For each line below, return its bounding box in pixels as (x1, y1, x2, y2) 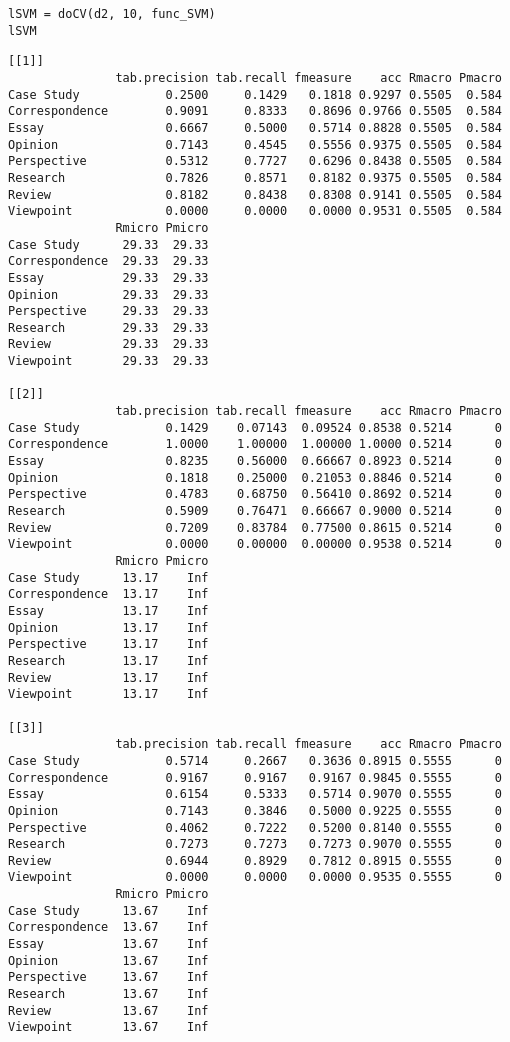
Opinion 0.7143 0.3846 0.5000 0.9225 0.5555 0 (8, 803, 502, 818)
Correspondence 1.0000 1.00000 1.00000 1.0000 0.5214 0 (8, 437, 502, 452)
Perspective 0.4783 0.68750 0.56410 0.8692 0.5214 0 (8, 487, 502, 502)
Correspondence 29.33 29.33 (8, 254, 209, 269)
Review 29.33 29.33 (8, 337, 209, 352)
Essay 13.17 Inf (8, 603, 209, 618)
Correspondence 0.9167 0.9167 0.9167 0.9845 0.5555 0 (8, 770, 502, 785)
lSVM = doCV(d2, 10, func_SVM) (8, 7, 216, 21)
